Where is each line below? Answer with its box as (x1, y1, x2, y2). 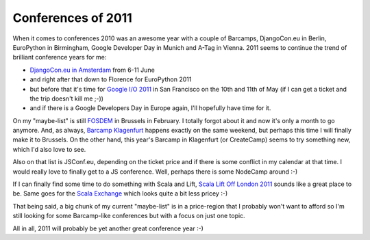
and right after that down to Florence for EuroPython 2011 (29, 75, 192, 83)
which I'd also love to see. (12, 145, 86, 153)
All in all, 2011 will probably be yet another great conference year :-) (12, 224, 203, 232)
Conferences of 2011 (12, 10, 133, 25)
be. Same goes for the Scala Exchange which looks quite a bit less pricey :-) (12, 189, 228, 198)
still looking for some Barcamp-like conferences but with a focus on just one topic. (12, 212, 246, 220)
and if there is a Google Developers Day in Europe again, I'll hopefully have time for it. (29, 104, 271, 112)
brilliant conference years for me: (12, 53, 107, 62)
